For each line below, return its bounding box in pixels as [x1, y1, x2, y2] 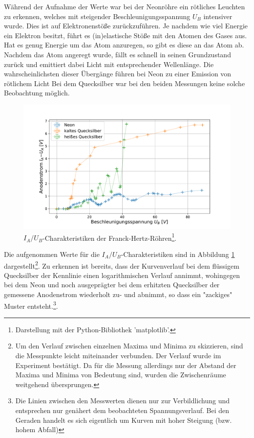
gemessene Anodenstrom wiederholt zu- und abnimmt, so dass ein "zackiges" [4, 289, 233, 300]
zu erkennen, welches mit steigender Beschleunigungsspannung [4, 11, 190, 21]
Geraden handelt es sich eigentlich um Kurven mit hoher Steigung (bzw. [15, 415, 232, 425]
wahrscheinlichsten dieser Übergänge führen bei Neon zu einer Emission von [4, 69, 232, 79]
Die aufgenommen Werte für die [4, 249, 100, 259]
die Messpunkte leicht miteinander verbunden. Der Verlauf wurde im [15, 350, 221, 361]
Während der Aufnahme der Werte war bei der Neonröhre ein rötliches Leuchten [4, 1, 245, 11]
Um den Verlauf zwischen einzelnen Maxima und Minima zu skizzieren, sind [15, 341, 243, 351]
